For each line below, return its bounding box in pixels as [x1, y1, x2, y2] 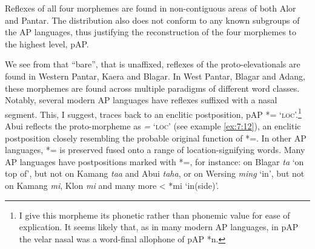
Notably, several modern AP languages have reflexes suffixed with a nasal [5, 94, 277, 106]
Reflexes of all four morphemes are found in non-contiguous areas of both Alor [5, 2, 296, 14]
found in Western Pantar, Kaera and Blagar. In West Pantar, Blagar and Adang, [5, 69, 305, 82]
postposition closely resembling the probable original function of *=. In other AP [5, 131, 307, 144]
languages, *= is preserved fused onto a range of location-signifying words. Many [5, 143, 305, 156]
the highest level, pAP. [5, 37, 89, 50]
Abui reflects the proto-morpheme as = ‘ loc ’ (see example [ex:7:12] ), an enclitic [5, 120, 301, 132]
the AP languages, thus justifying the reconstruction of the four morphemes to [5, 26, 297, 38]
